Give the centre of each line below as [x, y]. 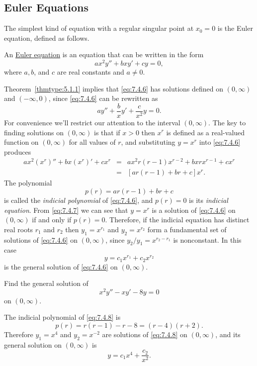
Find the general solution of [46, 283]
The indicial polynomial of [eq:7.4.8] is [62, 317]
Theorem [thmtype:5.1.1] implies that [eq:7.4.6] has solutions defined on [114, 88]
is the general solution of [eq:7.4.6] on [61, 266]
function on [21, 142]
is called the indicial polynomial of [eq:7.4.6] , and [79, 200]
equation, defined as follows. [47, 38]
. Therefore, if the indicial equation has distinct [177, 220]
